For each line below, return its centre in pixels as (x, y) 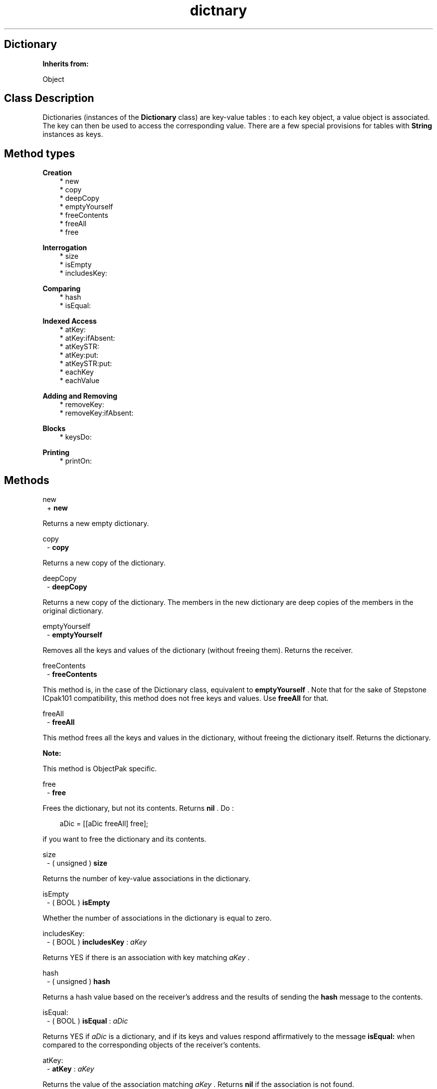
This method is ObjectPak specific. (100, 769)
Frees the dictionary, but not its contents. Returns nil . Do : (138, 808)
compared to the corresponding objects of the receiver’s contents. (152, 1045)
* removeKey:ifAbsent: (97, 413)
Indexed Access (70, 321)
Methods (27, 480)
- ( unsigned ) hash (79, 982)
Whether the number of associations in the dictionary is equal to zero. (157, 918)
